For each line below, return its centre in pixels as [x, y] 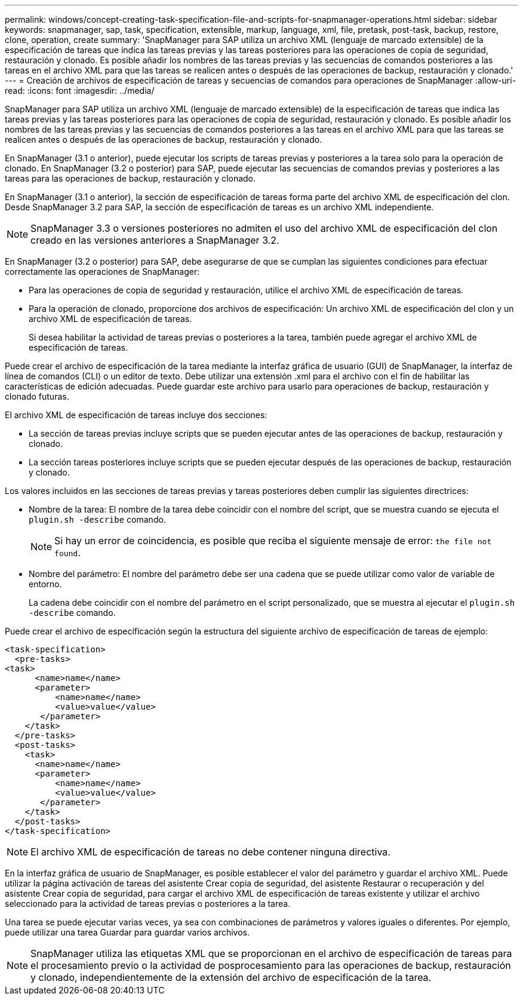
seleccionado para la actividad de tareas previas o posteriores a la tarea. [148, 904]
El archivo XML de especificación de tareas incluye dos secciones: [136, 415]
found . [67, 553]
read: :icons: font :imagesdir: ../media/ [80, 91]
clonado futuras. [37, 396]
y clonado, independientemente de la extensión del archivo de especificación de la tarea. [231, 977]
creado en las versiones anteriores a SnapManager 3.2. [155, 240]
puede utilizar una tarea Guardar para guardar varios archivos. [127, 932]
